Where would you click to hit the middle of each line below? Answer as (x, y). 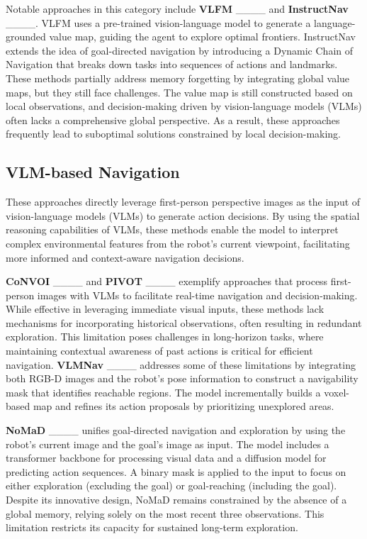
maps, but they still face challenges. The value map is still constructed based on (179, 92)
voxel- (337, 392)
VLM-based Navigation (93, 172)
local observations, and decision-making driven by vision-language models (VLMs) (184, 106)
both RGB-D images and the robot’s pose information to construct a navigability (182, 378)
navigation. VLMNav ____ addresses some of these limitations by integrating (181, 364)
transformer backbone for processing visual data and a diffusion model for (166, 458)
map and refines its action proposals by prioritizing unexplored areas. (183, 406)
